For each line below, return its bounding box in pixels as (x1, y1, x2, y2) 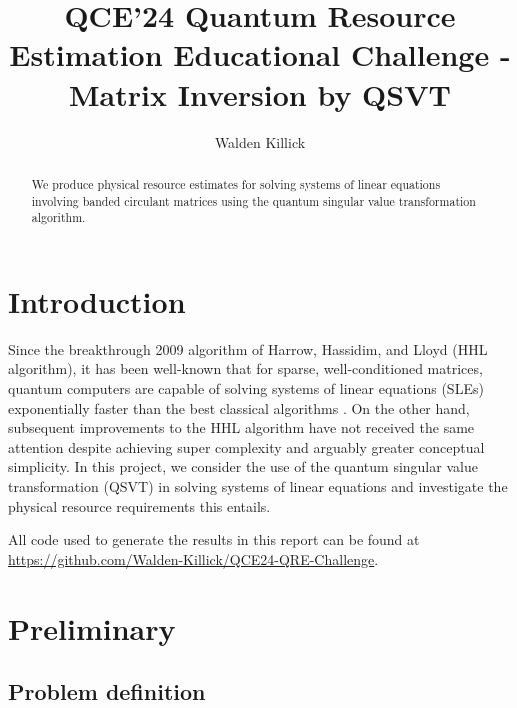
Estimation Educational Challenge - (9, 34, 511, 75)
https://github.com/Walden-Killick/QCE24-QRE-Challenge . (8, 548, 379, 569)
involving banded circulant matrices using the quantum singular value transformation (31, 192, 476, 209)
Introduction (8, 280, 186, 321)
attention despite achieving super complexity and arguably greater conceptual (8, 436, 485, 457)
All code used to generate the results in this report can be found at (8, 529, 420, 550)
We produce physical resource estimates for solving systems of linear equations (31, 175, 441, 192)
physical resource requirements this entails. (8, 495, 271, 516)
